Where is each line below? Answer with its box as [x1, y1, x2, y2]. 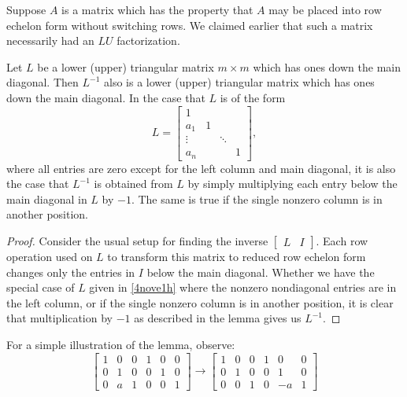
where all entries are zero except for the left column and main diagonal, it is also [6, 160, 396, 176]
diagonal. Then [6, 74, 79, 90]
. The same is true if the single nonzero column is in [131, 190, 383, 207]
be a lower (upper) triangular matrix [37, 58, 214, 75]
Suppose [6, 2, 46, 17]
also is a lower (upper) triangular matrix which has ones [103, 74, 375, 90]
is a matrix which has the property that [61, 2, 253, 17]
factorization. [117, 32, 180, 49]
